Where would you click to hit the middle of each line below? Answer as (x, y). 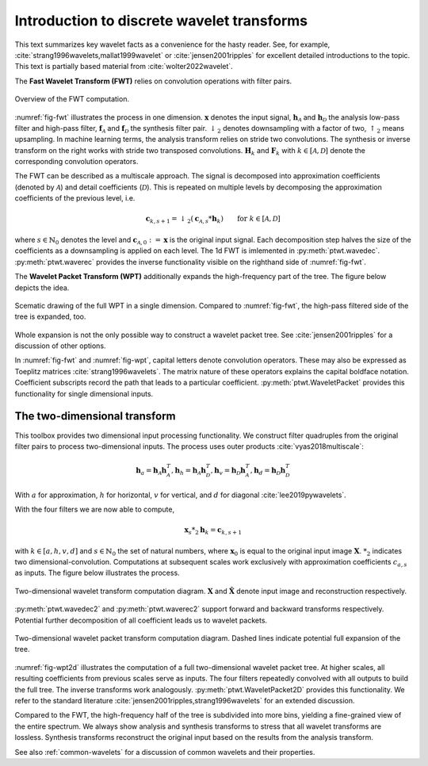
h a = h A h (151, 471)
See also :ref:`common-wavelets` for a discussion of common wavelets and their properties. (165, 752)
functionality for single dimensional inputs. (84, 393)
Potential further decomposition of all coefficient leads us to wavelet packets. (141, 620)
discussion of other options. (60, 346)
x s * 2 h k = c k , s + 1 (213, 531)
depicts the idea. (42, 287)
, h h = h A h (188, 471)
